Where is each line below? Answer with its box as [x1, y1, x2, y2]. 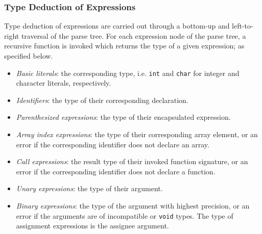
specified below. [4, 50, 53, 61]
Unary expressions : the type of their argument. [16, 183, 163, 194]
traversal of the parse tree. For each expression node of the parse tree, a [21, 30, 246, 41]
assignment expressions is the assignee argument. [16, 220, 169, 231]
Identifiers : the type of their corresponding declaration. [16, 94, 188, 105]
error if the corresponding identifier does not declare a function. [16, 166, 216, 176]
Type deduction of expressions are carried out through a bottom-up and [4, 20, 230, 31]
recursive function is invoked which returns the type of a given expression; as [4, 40, 245, 51]
